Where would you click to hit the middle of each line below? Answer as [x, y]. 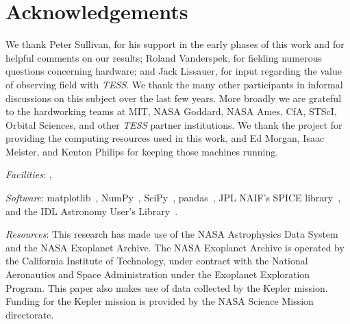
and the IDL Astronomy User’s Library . [92, 211]
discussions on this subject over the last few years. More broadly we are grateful [174, 98]
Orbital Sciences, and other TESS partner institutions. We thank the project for [174, 124]
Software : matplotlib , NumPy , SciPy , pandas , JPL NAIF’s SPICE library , [173, 198]
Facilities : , [29, 174]
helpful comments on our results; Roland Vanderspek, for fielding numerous [164, 57]
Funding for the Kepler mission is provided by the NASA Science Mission [160, 301]
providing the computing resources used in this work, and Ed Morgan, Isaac [165, 138]
